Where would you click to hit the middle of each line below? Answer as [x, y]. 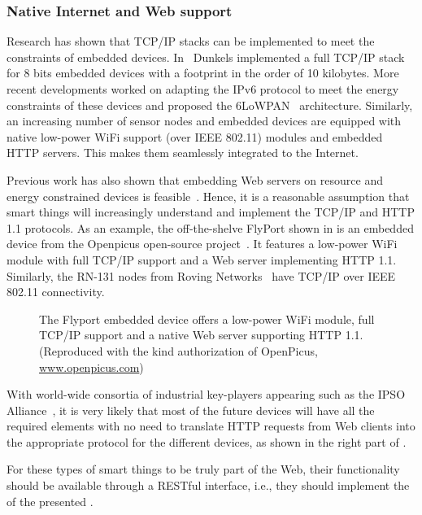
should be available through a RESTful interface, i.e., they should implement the [208, 485]
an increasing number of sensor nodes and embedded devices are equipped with [204, 121]
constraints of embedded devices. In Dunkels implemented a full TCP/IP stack [206, 57]
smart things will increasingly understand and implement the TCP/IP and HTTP [211, 212]
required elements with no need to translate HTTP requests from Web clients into [211, 426]
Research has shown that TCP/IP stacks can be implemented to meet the [191, 41]
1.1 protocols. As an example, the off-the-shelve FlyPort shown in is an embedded [210, 227]
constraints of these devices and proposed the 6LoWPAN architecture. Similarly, [210, 105]
